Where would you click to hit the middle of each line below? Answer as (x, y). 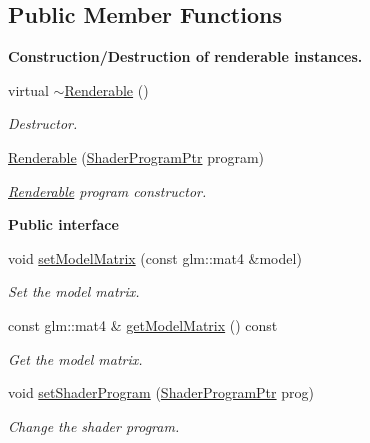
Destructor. (43, 123)
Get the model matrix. (75, 358)
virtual (28, 89)
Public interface (63, 224)
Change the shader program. (94, 425)
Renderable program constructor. (107, 190)
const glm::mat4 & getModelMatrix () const (143, 324)
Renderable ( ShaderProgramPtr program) (136, 156)
